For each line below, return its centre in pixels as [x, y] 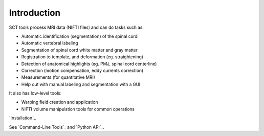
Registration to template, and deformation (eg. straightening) [82, 57]
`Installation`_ [22, 118]
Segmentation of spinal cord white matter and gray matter [79, 50]
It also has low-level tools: [35, 93]
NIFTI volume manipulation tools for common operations [78, 109]
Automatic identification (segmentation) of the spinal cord [79, 36]
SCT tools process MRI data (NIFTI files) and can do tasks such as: [77, 27]
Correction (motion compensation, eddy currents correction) [82, 70]
